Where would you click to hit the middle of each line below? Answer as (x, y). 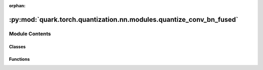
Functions (19, 59)
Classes (18, 47)
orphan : (17, 6)
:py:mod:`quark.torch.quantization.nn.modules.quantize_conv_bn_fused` (124, 19)
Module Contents (30, 34)
